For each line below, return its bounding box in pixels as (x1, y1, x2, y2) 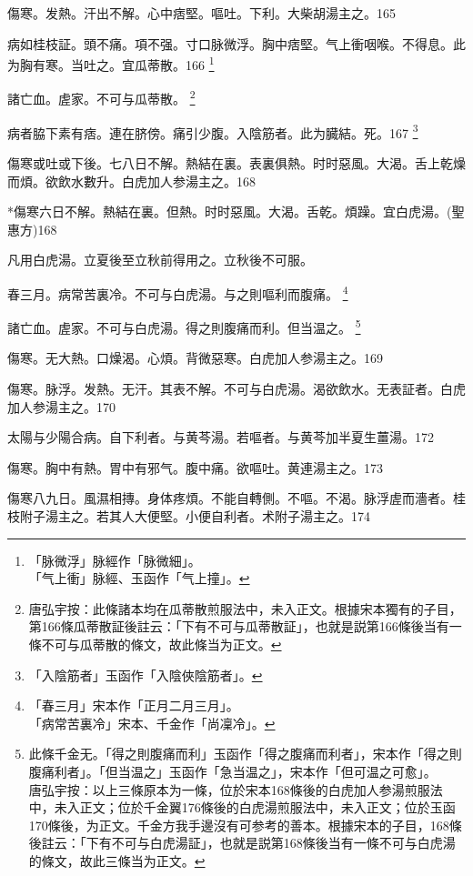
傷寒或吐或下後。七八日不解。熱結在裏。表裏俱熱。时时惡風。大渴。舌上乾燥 (7, 153, 466, 172)
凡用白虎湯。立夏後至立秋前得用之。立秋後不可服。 (7, 250, 313, 269)
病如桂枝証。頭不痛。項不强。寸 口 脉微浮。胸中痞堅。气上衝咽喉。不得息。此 (7, 34, 466, 53)
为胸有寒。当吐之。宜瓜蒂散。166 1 (7, 53, 215, 74)
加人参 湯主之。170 (7, 397, 116, 416)
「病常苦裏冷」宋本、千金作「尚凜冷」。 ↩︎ (28, 713, 276, 732)
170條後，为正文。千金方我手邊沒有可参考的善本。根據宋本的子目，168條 (28, 815, 462, 834)
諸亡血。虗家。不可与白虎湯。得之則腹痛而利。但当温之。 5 (7, 316, 361, 337)
